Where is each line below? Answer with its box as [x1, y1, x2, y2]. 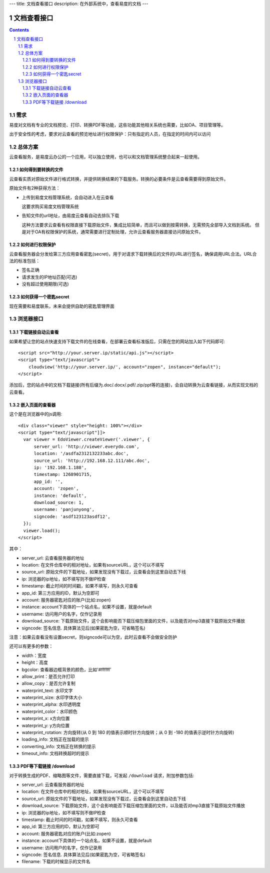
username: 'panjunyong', [33, 506, 95, 512]
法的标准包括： [9, 258, 40, 263]
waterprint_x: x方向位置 [21, 715, 70, 721]
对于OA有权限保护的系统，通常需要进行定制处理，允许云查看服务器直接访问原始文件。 [25, 229, 203, 235]
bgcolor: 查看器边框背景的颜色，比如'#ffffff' [21, 666, 112, 672]
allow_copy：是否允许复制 [21, 680, 76, 686]
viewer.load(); [23, 527, 60, 533]
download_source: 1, [33, 499, 84, 505]
